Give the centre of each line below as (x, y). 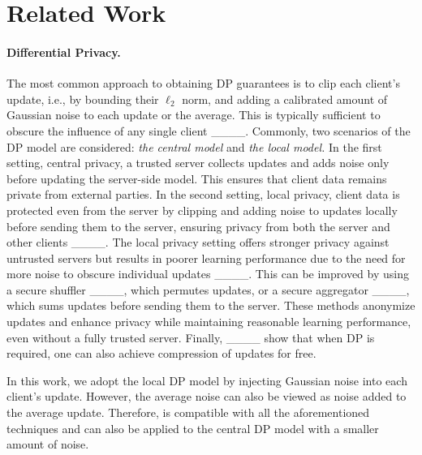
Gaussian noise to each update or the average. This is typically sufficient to (194, 115)
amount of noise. (48, 444)
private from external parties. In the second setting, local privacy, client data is (203, 194)
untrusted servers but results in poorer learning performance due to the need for (206, 258)
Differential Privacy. (64, 52)
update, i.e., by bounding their (83, 99)
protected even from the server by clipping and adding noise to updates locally (202, 210)
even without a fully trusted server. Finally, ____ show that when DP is (191, 337)
